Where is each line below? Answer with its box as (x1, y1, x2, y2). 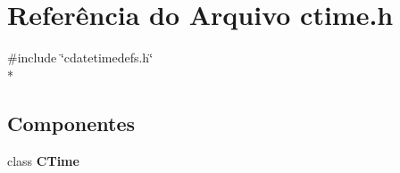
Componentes (7, 109, 136, 136)
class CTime (7, 151, 79, 169)
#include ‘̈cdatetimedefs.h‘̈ (7, 48, 154, 67)
